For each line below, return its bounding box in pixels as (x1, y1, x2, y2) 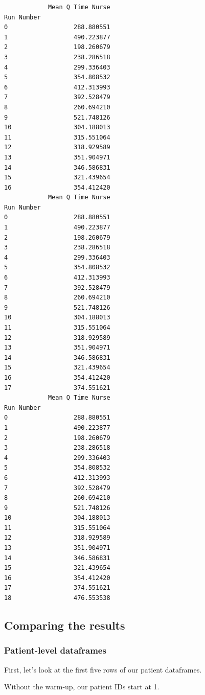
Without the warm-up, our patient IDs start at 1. (4, 681, 160, 692)
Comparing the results (4, 617, 125, 633)
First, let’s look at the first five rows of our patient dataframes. (4, 664, 202, 675)
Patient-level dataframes (4, 644, 106, 657)
